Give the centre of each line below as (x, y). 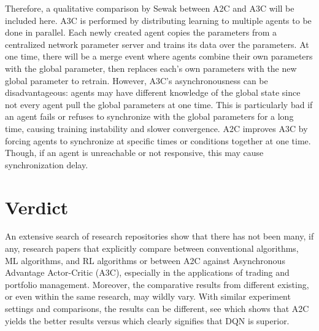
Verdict (37, 207)
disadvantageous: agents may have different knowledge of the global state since (153, 92)
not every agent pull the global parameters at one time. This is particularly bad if (159, 104)
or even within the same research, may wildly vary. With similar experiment (148, 296)
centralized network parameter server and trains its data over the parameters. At (157, 44)
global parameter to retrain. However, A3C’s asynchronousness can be (136, 80)
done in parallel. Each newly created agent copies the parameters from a (141, 32)
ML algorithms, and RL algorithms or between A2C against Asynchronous (145, 260)
